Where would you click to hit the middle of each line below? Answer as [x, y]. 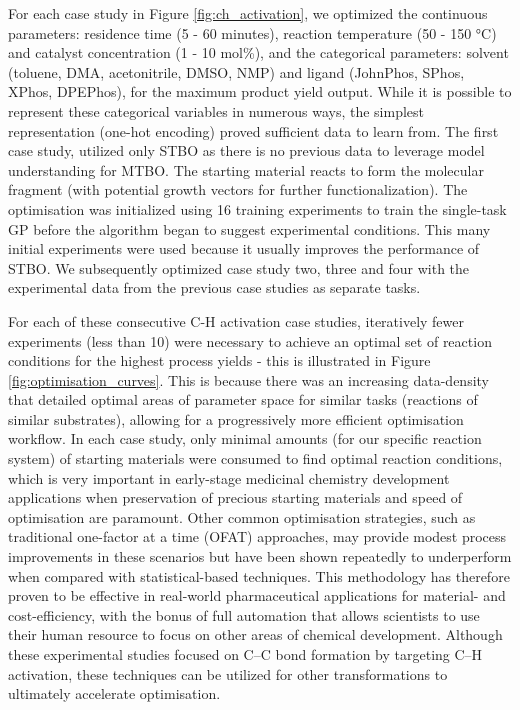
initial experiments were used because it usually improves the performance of [244, 248]
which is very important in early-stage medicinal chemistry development [229, 477]
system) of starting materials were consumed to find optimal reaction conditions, [255, 458]
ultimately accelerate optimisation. [114, 693]
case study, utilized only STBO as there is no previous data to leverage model [246, 150]
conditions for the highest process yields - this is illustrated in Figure [219, 360]
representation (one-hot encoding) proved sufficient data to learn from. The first [253, 130]
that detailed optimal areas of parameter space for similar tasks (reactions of [243, 399]
